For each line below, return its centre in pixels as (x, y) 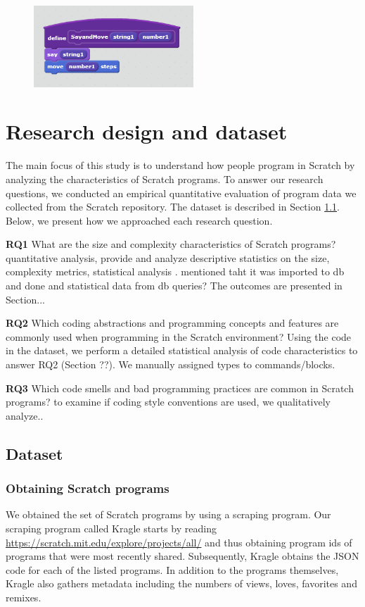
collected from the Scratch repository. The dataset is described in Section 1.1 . (173, 207)
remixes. (24, 597)
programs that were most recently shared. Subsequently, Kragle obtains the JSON (182, 556)
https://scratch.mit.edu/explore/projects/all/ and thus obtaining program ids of (179, 542)
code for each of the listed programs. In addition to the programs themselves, (172, 569)
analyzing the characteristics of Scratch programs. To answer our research (165, 179)
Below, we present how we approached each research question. (139, 220)
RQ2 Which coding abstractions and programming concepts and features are (172, 323)
